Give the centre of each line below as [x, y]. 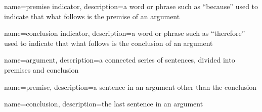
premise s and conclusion [41, 69]
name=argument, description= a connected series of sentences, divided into [120, 60]
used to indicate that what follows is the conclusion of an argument [108, 43]
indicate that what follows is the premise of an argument [92, 16]
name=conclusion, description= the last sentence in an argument [104, 104]
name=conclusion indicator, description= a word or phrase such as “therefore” [125, 33]
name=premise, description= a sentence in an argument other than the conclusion [130, 87]
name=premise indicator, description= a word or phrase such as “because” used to [131, 6]
